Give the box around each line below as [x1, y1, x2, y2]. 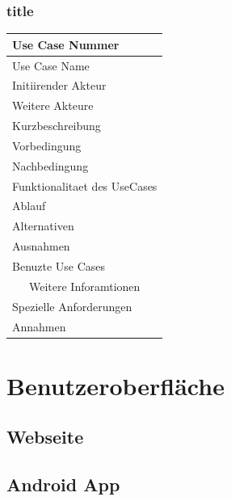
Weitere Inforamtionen [29, 277, 141, 294]
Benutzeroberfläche [6, 368, 225, 402]
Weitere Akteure [12, 97, 94, 114]
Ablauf [12, 197, 46, 214]
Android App [6, 472, 120, 497]
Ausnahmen [12, 238, 70, 255]
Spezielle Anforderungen [12, 297, 132, 314]
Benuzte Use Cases [12, 258, 106, 274]
